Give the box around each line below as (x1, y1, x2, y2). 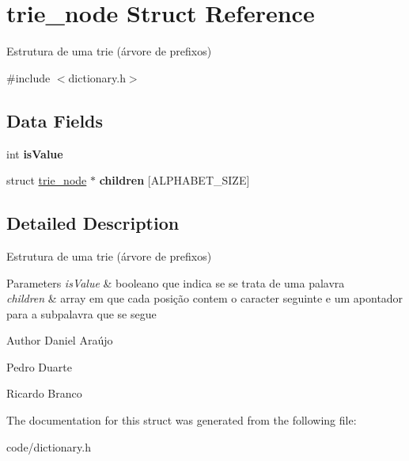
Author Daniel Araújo (6, 332, 113, 349)
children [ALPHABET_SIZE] (99, 172, 250, 189)
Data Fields (6, 108, 104, 132)
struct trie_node (6, 172, 87, 189)
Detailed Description (6, 211, 180, 235)
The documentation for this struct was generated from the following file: (6, 412, 357, 429)
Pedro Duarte (6, 358, 72, 375)
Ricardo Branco (6, 385, 82, 402)
